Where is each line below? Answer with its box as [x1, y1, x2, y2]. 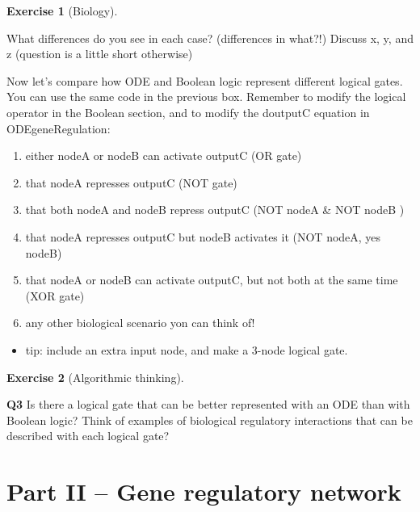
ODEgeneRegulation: [6, 120, 111, 136]
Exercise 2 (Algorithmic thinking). [6, 368, 184, 385]
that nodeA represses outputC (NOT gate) [25, 174, 237, 191]
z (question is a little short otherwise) [6, 45, 193, 62]
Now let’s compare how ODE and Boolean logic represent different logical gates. [6, 72, 403, 89]
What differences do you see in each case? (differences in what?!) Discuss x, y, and [6, 29, 414, 46]
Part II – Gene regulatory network [6, 475, 401, 508]
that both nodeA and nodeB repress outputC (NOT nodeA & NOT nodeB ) [25, 201, 405, 218]
